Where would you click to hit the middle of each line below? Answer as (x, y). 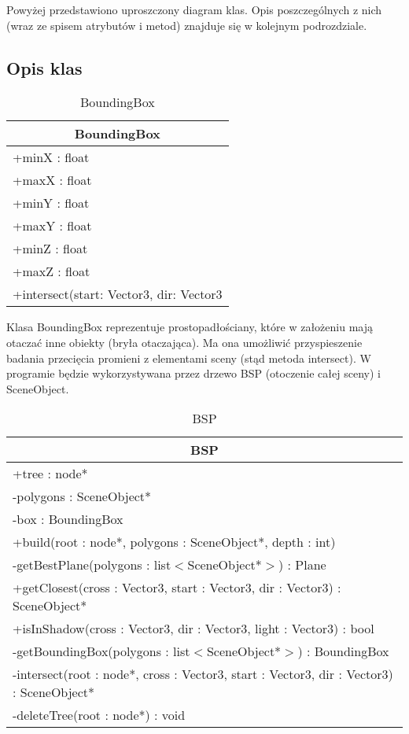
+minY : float (51, 203)
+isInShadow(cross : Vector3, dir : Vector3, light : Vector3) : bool (193, 629)
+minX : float (51, 157)
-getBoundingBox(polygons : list (101, 651)
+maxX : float (52, 180)
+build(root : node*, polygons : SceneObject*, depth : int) (174, 542)
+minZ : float (50, 249)
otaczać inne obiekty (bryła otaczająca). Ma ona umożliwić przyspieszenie (184, 342)
